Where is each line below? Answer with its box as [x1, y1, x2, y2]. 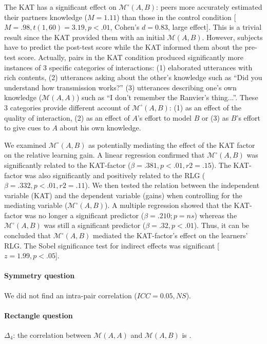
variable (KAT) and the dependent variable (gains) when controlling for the [4, 189, 242, 200]
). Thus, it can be [194, 220, 250, 231]
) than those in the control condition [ [117, 11, 236, 22]
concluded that [4, 230, 51, 241]
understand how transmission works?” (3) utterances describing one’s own [4, 82, 237, 92]
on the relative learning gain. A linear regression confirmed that [4, 149, 205, 160]
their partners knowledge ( [4, 11, 87, 22]
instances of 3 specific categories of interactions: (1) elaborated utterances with [4, 62, 253, 72]
